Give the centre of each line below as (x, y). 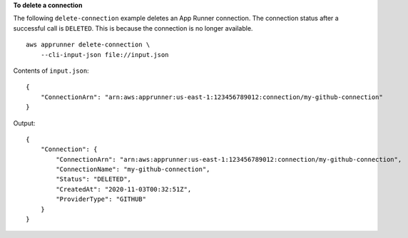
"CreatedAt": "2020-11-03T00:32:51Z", (124, 189)
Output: (24, 123)
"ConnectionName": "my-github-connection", (133, 170)
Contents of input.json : (51, 71)
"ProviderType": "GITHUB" (101, 199)
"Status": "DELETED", (94, 179)
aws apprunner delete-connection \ (88, 45)
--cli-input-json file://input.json (104, 55)
